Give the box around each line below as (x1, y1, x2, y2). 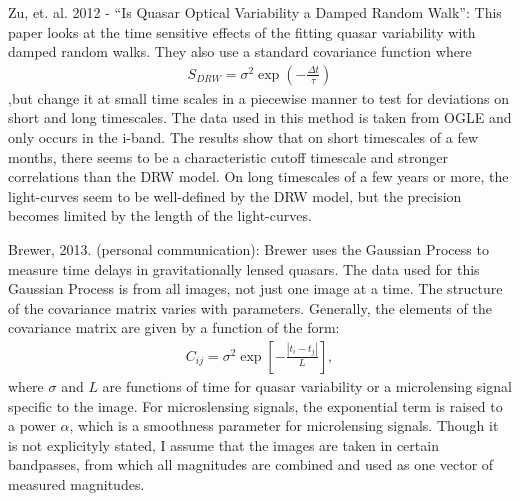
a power (8, 415, 56, 436)
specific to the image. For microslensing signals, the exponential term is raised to (8, 395, 503, 416)
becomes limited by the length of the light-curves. (8, 205, 312, 226)
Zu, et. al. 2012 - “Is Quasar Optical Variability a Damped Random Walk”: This (8, 2, 502, 22)
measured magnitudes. (8, 473, 145, 494)
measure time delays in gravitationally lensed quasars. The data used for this (8, 258, 480, 279)
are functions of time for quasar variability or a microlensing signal (102, 375, 512, 396)
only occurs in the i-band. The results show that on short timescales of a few (8, 127, 479, 147)
